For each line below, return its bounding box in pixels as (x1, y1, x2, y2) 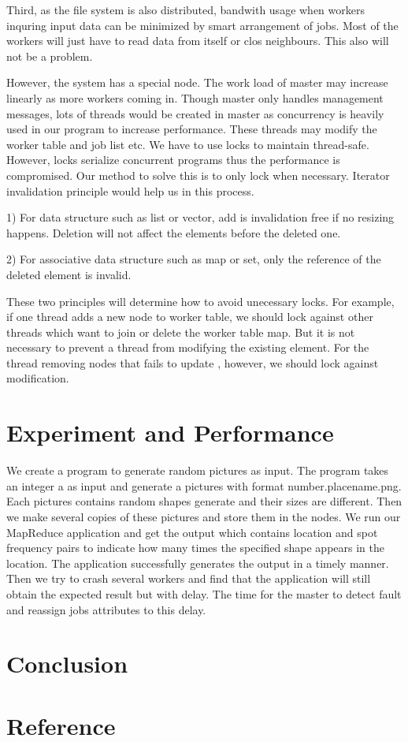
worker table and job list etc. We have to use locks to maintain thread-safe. (6, 136, 369, 152)
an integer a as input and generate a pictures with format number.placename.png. (6, 477, 402, 494)
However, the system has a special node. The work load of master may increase (6, 74, 388, 91)
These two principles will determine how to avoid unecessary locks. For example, (6, 293, 395, 309)
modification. (6, 370, 69, 386)
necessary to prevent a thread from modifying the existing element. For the (6, 339, 369, 356)
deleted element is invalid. (6, 266, 132, 282)
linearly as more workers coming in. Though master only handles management (6, 89, 384, 106)
